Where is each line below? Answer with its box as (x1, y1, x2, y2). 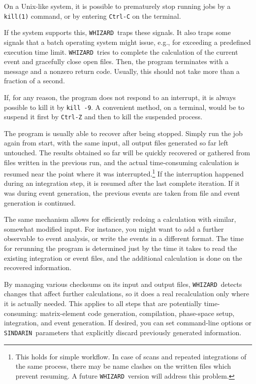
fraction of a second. (4, 75, 65, 86)
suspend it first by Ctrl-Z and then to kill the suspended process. (4, 111, 202, 122)
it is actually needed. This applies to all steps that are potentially (4, 298, 202, 309)
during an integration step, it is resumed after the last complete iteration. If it (4, 178, 240, 188)
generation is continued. (4, 197, 76, 208)
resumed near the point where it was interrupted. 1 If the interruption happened (4, 167, 244, 178)
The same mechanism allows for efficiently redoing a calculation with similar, (4, 214, 236, 224)
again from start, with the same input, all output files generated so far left (4, 138, 228, 148)
